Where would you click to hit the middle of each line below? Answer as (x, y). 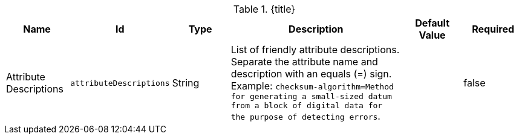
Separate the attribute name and (304, 62)
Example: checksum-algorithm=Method (312, 86)
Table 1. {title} (264, 9)
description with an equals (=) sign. (311, 74)
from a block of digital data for (307, 105)
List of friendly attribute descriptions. (315, 50)
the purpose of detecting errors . (305, 116)
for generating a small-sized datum (311, 96)
